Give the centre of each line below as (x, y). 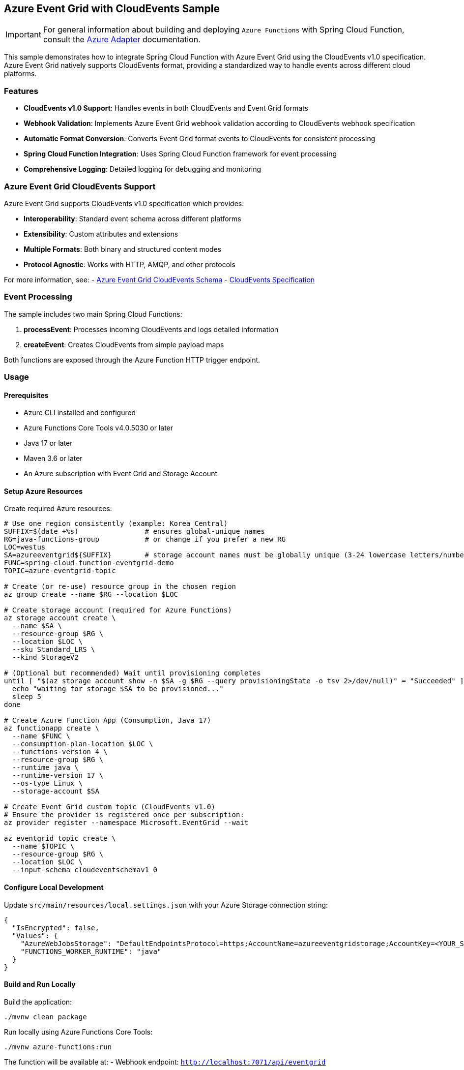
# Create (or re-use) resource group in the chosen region (120, 587)
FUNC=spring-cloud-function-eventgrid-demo (89, 563)
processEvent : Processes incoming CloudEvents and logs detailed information (151, 329)
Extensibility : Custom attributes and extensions (101, 234)
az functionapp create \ (52, 728)
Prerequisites (26, 395)
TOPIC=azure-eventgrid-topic (60, 571)
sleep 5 (27, 697)
